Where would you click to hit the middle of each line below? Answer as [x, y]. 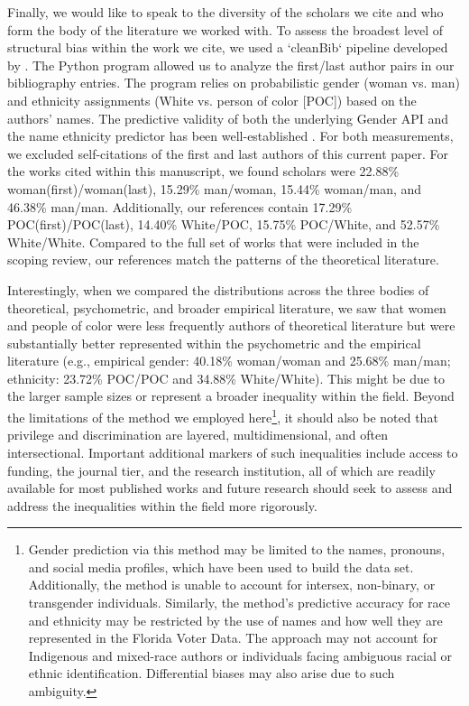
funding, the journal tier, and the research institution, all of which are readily [221, 470]
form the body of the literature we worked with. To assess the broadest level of [225, 29]
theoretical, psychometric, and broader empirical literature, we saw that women [227, 307]
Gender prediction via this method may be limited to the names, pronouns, [237, 549]
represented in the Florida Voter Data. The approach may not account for [233, 638]
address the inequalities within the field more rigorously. [162, 505]
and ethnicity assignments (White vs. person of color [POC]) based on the [212, 100]
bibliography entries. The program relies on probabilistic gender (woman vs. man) [234, 83]
